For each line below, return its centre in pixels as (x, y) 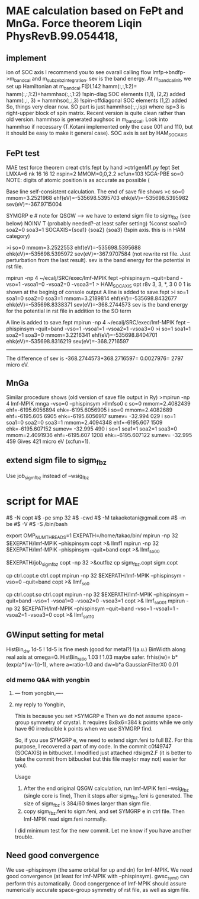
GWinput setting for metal (55, 635)
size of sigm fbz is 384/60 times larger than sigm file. (87, 804)
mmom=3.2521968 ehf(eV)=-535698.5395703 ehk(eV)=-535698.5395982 (97, 198)
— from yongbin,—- (39, 693)
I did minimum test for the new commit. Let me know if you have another (103, 830)
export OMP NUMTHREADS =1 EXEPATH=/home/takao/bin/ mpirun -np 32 (92, 536)
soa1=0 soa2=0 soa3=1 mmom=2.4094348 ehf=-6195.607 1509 (84, 423)
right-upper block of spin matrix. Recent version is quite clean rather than (96, 113)
